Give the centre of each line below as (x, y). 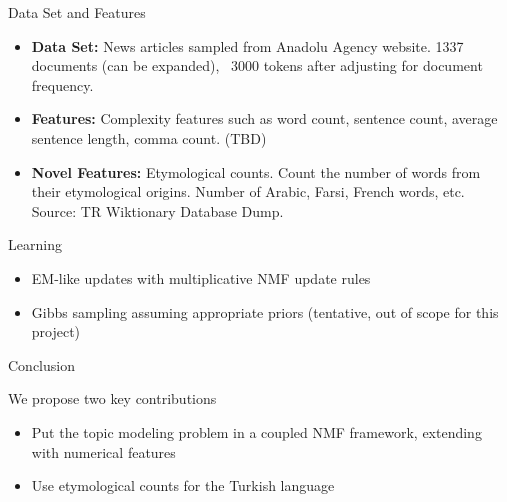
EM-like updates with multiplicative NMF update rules (201, 277)
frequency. (62, 84)
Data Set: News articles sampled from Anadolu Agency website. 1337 (247, 45)
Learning (35, 244)
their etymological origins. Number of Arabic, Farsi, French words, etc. (248, 191)
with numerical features (103, 451)
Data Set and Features (77, 12)
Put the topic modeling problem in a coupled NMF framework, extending (256, 431)
